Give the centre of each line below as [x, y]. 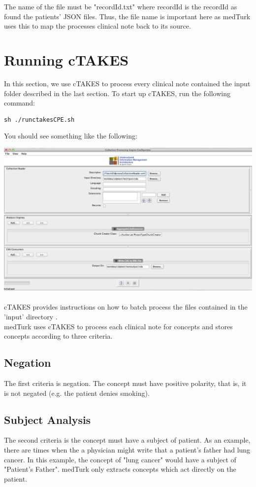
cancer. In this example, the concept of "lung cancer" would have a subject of [120, 459]
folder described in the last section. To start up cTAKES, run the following [117, 93]
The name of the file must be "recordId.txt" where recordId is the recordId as [121, 6]
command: [19, 103]
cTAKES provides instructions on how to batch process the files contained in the [126, 307]
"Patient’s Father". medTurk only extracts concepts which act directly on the [120, 469]
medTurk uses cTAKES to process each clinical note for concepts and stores [118, 326]
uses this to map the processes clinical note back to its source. [97, 26]
